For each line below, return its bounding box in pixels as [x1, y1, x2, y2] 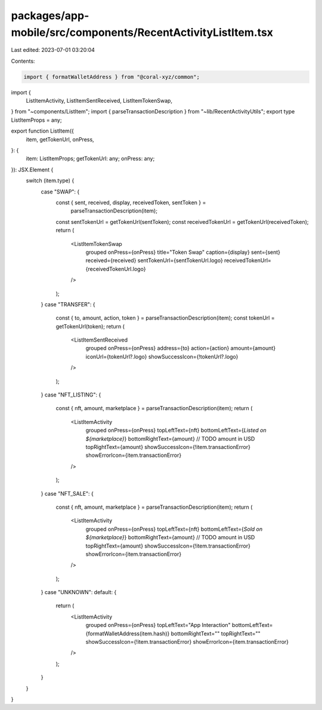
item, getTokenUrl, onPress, [26, 136, 95, 143]
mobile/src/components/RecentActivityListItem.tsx [11, 26, 274, 39]
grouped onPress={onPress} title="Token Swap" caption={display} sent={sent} [85, 248, 280, 256]
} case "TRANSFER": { [41, 300, 95, 308]
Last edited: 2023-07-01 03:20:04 [11, 47, 95, 54]
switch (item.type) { [26, 177, 75, 185]
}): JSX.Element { [11, 166, 54, 173]
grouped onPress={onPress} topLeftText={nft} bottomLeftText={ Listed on [85, 427, 267, 434]
